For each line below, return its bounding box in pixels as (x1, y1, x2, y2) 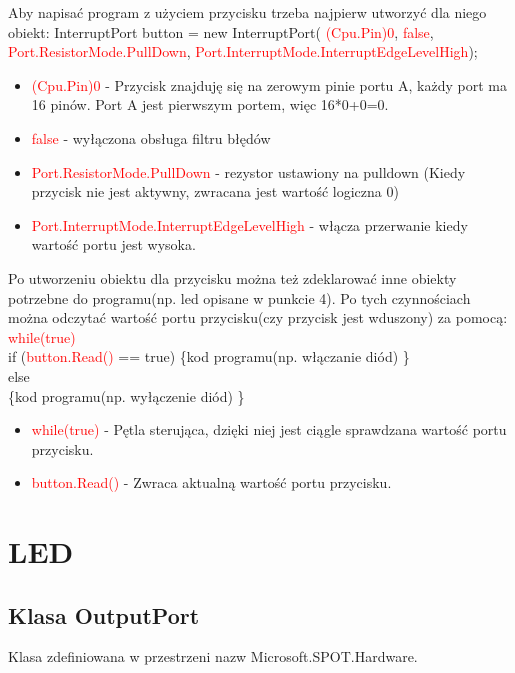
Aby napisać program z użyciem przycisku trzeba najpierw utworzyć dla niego (8, 2, 487, 22)
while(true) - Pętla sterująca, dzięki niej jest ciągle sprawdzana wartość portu (31, 419, 507, 440)
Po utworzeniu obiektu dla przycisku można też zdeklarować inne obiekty (8, 267, 457, 288)
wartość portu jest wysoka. (31, 234, 196, 255)
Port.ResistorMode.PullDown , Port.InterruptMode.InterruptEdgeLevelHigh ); (8, 41, 478, 62)
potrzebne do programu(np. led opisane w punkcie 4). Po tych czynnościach (8, 287, 471, 308)
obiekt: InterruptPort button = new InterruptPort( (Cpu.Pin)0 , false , (8, 21, 434, 42)
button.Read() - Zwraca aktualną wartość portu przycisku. (31, 472, 392, 493)
